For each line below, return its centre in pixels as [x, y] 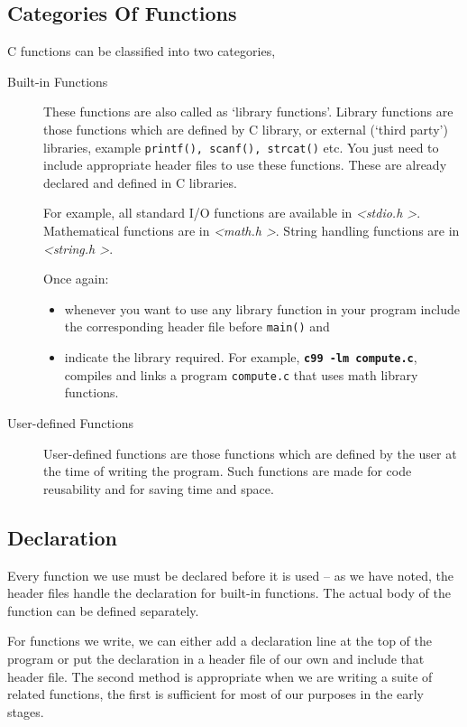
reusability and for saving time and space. [159, 488]
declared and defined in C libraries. [140, 182]
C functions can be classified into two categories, [142, 51]
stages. [26, 711]
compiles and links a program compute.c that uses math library [241, 374]
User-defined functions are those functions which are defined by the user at [250, 453]
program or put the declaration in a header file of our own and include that [216, 658]
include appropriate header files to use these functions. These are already [245, 165]
